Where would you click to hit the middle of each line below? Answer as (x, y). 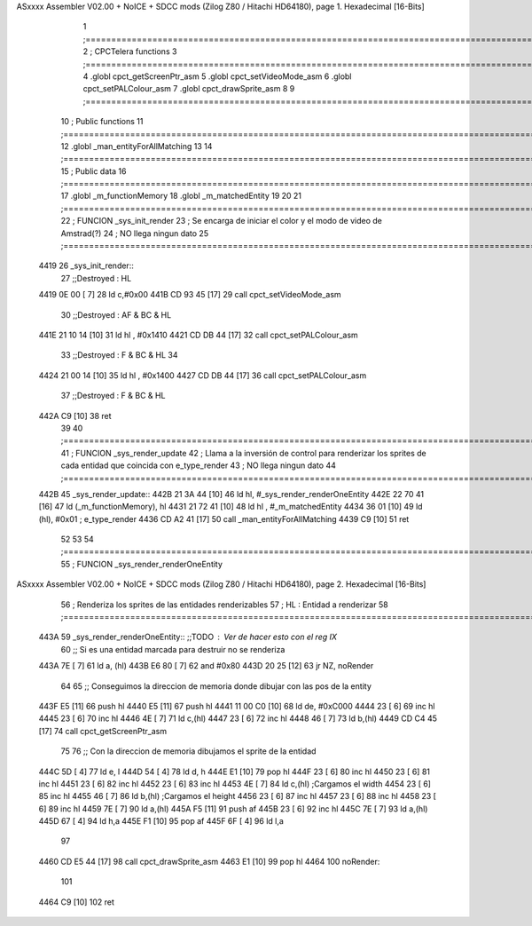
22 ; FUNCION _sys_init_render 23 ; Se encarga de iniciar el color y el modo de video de (222, 221)
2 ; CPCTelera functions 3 (130, 51)
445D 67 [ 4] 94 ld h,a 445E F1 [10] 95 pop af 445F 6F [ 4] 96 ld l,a (161, 821)
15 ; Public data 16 (94, 171)
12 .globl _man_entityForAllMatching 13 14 (137, 146)
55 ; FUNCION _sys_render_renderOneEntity (142, 564)
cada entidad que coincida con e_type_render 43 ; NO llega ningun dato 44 (198, 465)
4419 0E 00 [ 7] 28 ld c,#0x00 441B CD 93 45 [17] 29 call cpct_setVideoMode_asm (190, 295)
